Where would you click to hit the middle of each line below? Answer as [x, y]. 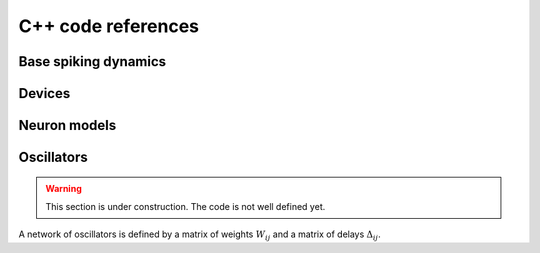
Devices [44, 93]
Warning [63, 188]
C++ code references [109, 26]
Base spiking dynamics [92, 61]
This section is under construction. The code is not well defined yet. [185, 206]
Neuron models [67, 125]
